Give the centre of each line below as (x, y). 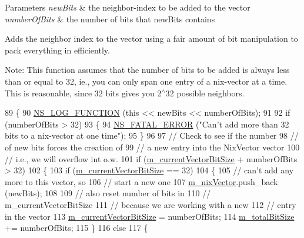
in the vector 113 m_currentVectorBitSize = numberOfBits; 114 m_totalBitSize (150, 216)
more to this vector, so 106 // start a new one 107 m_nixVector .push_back (141, 181)
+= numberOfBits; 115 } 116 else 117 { (76, 228)
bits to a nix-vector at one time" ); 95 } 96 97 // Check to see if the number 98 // (152, 135)
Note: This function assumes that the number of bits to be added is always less (147, 70)
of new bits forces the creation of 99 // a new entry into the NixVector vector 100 (152, 147)
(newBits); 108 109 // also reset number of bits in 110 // (108, 193)
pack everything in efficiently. (57, 50)
